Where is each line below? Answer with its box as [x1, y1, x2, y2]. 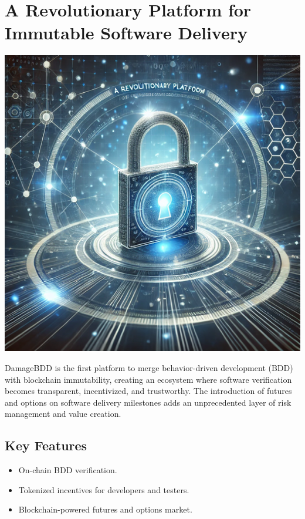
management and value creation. [5, 407, 121, 420]
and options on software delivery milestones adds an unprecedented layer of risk [5, 396, 292, 408]
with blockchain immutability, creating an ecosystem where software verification [5, 373, 292, 385]
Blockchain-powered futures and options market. [18, 503, 192, 515]
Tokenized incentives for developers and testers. [18, 483, 189, 496]
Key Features [5, 436, 87, 454]
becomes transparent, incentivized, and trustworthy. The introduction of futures [5, 385, 292, 397]
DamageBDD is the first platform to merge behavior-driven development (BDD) [5, 361, 293, 373]
